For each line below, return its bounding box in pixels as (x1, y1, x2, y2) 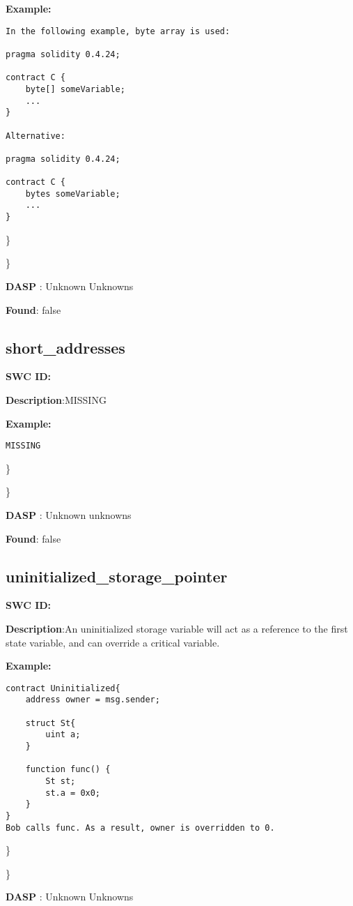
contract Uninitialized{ (6, 683, 120, 693)
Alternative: (6, 130, 65, 141)
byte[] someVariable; (25, 84, 125, 94)
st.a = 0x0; (45, 787, 101, 798)
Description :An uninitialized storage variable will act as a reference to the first (6, 621, 348, 635)
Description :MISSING (6, 392, 107, 407)
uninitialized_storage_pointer (6, 565, 228, 587)
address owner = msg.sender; (25, 695, 160, 705)
